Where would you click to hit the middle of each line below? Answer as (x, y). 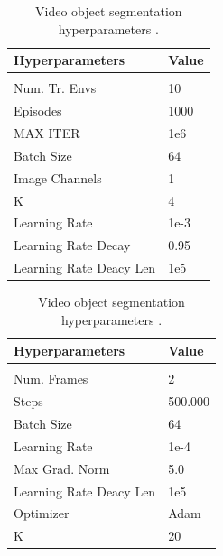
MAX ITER (47, 132)
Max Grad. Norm (62, 468)
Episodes (38, 111)
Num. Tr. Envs (55, 88)
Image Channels (58, 177)
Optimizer (42, 513)
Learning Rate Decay (72, 245)
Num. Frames (51, 379)
